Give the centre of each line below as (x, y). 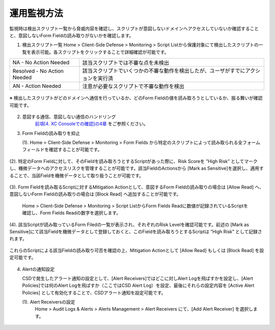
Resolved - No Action (38, 71)
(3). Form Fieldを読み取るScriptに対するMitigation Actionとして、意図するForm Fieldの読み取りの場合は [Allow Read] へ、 (137, 187)
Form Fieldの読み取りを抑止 (51, 133)
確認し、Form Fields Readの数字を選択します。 (72, 213)
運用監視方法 (36, 13)
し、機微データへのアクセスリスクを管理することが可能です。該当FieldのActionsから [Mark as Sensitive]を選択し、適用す (137, 169)
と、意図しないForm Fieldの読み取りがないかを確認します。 (72, 35)
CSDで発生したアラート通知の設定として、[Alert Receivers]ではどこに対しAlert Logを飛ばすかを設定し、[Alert (137, 278)
